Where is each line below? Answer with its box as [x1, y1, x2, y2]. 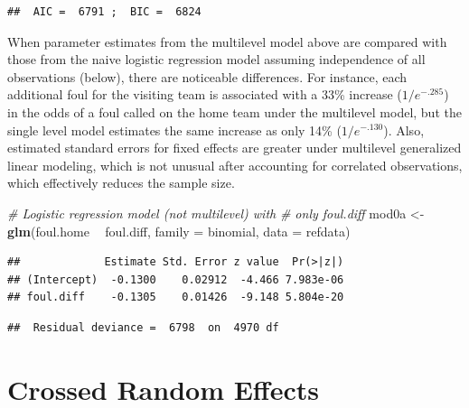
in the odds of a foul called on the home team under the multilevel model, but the [7, 102, 462, 121]
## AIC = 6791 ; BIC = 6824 [7, 5, 202, 18]
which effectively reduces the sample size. [7, 173, 235, 192]
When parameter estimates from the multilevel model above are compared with [7, 32, 447, 51]
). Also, [383, 120, 425, 139]
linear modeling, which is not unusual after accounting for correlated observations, [7, 155, 463, 174]
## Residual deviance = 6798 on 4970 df [7, 320, 279, 334]
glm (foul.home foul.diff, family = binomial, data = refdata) [7, 221, 351, 240]
